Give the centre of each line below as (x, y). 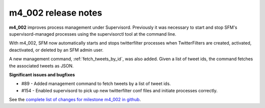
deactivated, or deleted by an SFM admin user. (56, 50)
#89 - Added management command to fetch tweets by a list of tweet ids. (96, 84)
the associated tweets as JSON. (41, 65)
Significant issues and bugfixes (42, 75)
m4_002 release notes (56, 13)
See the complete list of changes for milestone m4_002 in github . (75, 100)
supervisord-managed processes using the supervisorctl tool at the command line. (93, 34)
